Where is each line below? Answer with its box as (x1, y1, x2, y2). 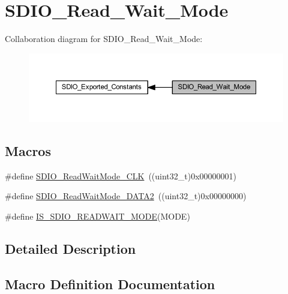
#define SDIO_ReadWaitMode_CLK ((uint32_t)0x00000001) (5, 169, 237, 182)
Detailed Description (5, 239, 136, 258)
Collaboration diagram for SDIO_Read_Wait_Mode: (5, 32, 203, 45)
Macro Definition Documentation (5, 274, 215, 293)
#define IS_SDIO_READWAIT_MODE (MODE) (5, 210, 190, 223)
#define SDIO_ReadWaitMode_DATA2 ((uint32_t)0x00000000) (5, 190, 247, 202)
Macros (5, 142, 51, 160)
